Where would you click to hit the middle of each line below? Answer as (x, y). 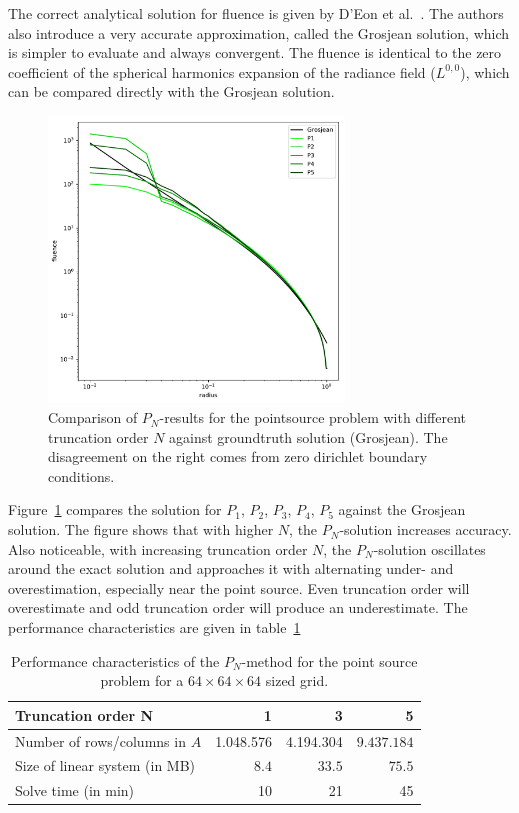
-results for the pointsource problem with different (312, 417)
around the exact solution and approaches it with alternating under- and (231, 568)
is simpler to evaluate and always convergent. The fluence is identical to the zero (255, 52)
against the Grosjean (402, 509)
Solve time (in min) (74, 790)
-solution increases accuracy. (425, 529)
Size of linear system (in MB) (105, 765)
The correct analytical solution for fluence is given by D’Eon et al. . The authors (256, 13)
